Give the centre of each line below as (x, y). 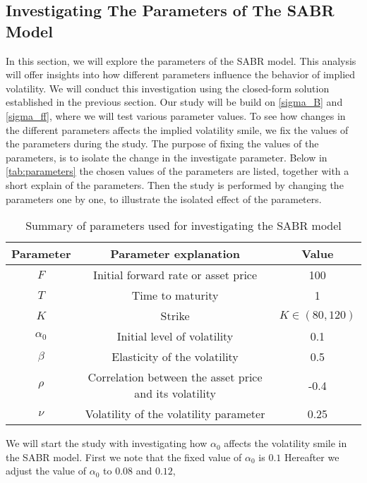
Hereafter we (312, 457)
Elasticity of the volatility (175, 357)
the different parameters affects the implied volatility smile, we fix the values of (177, 129)
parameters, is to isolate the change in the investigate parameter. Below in (167, 157)
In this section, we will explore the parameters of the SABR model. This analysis (181, 60)
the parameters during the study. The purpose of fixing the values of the (162, 143)
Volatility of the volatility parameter (175, 414)
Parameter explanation (175, 254)
